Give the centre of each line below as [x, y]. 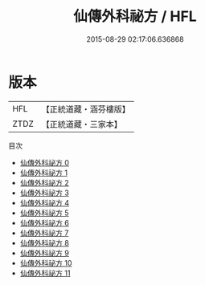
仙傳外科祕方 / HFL [135, 16]
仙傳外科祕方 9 [45, 253]
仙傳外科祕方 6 [45, 222]
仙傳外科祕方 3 [45, 193]
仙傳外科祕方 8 [45, 242]
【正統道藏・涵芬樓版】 [86, 109]
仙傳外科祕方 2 [45, 182]
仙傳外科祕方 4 [45, 202]
